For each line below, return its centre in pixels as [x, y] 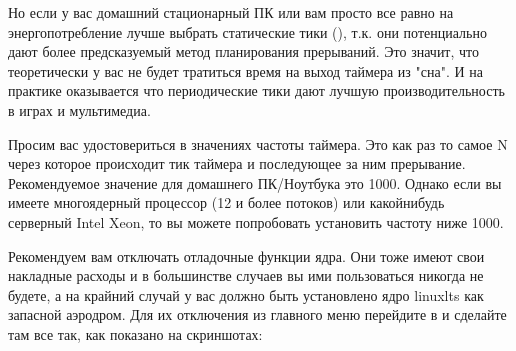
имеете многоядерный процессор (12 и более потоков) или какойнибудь [226, 202]
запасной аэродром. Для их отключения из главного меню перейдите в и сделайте [257, 314]
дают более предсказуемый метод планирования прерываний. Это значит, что [244, 51]
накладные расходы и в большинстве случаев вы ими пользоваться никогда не [246, 275]
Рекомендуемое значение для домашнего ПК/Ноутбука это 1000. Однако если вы [255, 182]
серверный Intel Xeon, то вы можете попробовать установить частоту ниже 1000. [256, 221]
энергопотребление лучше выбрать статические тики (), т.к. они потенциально [247, 31]
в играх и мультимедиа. [79, 109]
